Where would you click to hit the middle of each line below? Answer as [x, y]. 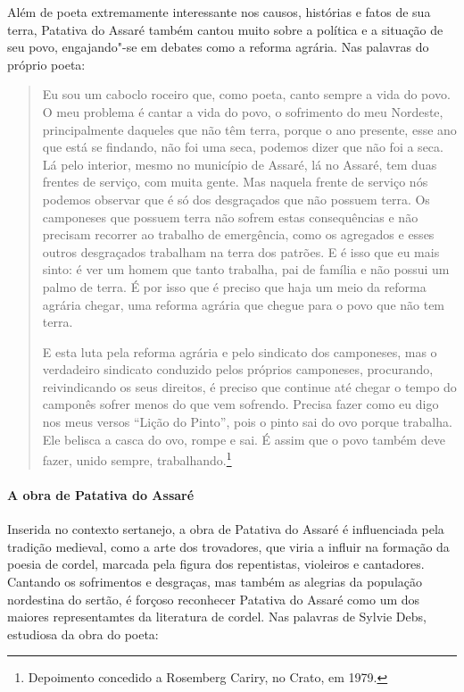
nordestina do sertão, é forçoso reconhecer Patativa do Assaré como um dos [214, 599]
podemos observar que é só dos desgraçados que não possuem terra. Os [236, 199]
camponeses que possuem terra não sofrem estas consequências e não [230, 217]
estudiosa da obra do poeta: [83, 634]
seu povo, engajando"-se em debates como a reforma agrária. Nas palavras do [218, 47]
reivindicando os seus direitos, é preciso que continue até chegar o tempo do [249, 386]
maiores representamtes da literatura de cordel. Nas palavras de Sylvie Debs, [217, 617]
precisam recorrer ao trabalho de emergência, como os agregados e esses [238, 234]
